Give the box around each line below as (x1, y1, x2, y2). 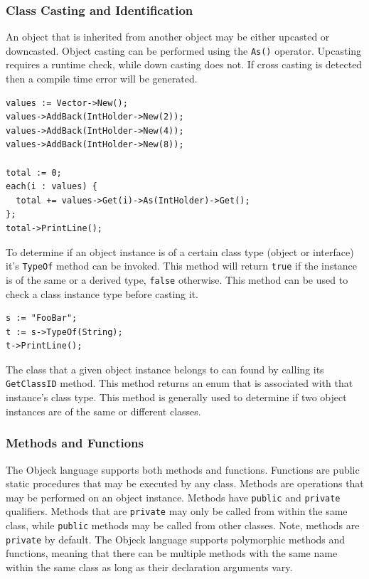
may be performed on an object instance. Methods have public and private (6, 489, 341, 504)
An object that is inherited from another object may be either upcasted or (6, 29, 330, 44)
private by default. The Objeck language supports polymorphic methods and (6, 531, 346, 546)
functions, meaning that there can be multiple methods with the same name (6, 546, 338, 561)
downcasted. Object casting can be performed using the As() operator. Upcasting (6, 43, 362, 58)
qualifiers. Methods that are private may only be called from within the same (6, 504, 348, 519)
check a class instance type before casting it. (6, 286, 198, 301)
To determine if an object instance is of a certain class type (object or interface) (6, 244, 354, 259)
